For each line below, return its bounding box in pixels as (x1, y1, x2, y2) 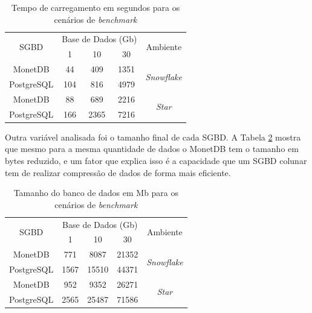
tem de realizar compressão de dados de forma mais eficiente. (5, 166, 231, 179)
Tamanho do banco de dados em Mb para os (13, 186, 179, 199)
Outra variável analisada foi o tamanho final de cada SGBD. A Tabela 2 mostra (5, 130, 301, 143)
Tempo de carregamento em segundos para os (11, 1, 180, 13)
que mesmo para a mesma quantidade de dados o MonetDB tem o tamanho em (5, 142, 299, 155)
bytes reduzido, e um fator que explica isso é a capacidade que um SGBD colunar (5, 154, 307, 166)
